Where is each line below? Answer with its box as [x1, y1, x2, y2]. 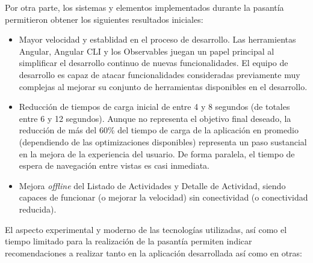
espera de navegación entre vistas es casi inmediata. [19, 159, 209, 172]
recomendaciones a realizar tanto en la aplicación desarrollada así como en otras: [5, 246, 303, 259]
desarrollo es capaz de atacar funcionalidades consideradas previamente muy [19, 68, 300, 80]
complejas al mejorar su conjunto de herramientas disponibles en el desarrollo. [19, 80, 308, 92]
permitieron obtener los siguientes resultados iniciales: [5, 13, 203, 25]
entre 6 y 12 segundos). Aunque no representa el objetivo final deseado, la [19, 112, 291, 124]
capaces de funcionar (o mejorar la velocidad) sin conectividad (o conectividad [19, 191, 308, 204]
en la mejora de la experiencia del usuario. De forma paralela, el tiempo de [19, 147, 295, 160]
